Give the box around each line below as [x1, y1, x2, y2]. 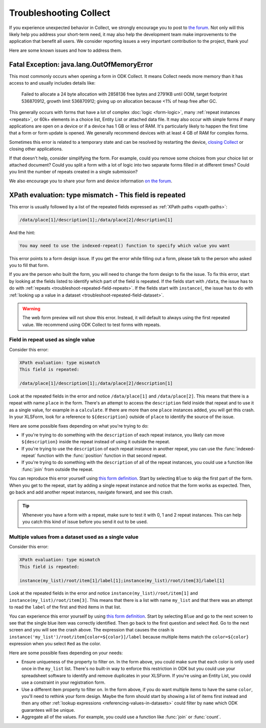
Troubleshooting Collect [9, 7, 110, 18]
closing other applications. [9, 146, 63, 152]
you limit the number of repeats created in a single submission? [9, 169, 138, 175]
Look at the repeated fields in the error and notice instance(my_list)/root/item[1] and [9, 590, 198, 596]
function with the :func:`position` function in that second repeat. [37, 453, 167, 459]
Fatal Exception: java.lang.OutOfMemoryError [9, 60, 153, 68]
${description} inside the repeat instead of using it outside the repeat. [21, 439, 170, 445]
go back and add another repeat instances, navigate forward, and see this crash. [9, 489, 173, 495]
